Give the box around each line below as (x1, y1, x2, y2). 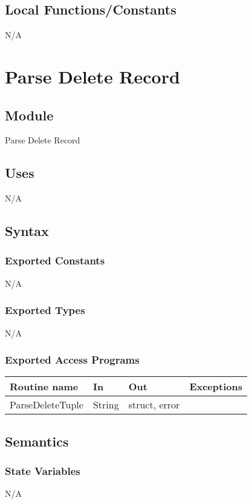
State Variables (5, 463, 80, 479)
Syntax (5, 221, 49, 240)
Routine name (10, 379, 79, 394)
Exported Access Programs (5, 352, 140, 367)
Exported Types (5, 303, 85, 318)
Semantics (5, 431, 69, 450)
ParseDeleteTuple (10, 398, 83, 412)
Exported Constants (5, 253, 105, 268)
